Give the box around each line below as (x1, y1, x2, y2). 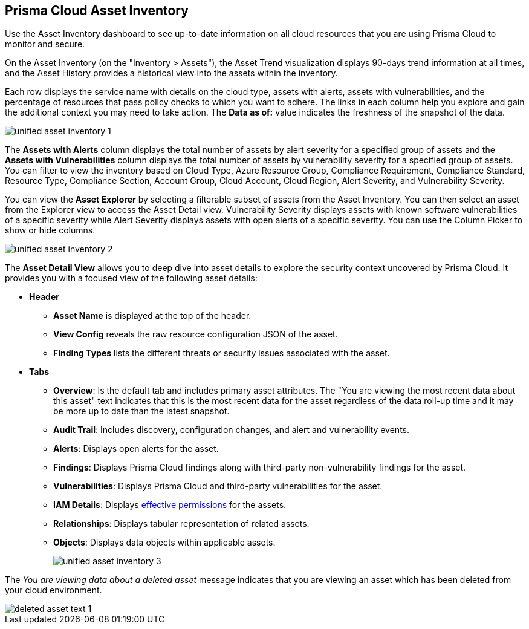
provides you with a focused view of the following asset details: (5, 273, 258, 284)
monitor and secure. (5, 39, 85, 50)
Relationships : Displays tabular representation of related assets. (53, 518, 310, 529)
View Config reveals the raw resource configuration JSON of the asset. (53, 329, 338, 340)
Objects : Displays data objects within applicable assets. (53, 537, 276, 548)
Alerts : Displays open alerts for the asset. (53, 443, 219, 454)
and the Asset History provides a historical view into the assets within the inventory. (5, 68, 338, 79)
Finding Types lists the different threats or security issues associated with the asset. (53, 348, 390, 359)
